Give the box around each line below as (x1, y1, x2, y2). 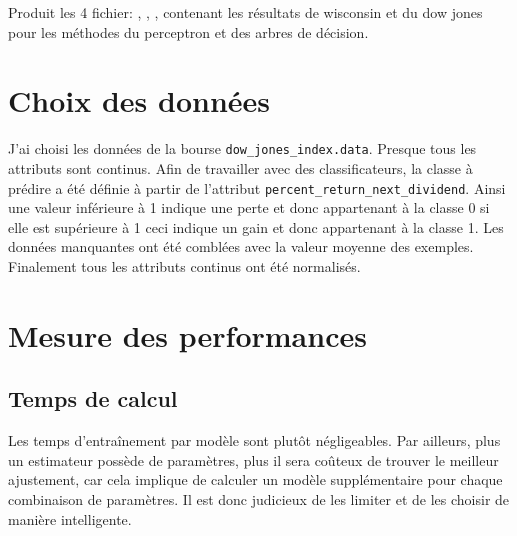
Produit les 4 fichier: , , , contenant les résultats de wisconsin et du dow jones (8, 2, 483, 22)
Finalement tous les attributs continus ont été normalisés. (8, 256, 361, 276)
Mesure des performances (8, 314, 367, 355)
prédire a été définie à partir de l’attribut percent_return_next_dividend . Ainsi (8, 177, 506, 198)
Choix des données (8, 80, 270, 121)
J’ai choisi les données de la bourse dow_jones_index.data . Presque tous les (8, 138, 477, 159)
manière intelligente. (8, 508, 132, 529)
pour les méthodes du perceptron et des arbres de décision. (8, 21, 369, 42)
